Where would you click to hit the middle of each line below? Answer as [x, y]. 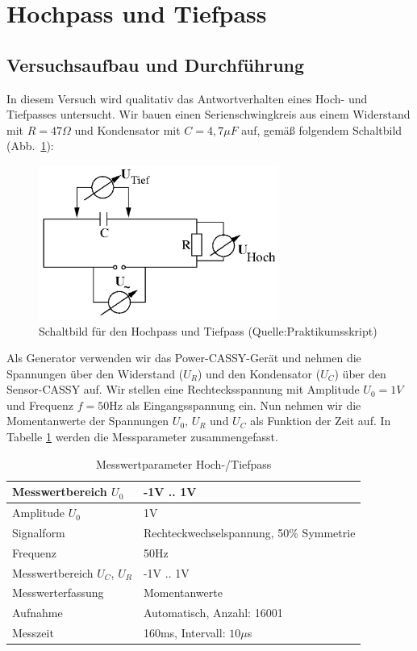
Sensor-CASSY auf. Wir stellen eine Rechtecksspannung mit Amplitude [183, 389]
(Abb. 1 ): [30, 146]
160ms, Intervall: [184, 633]
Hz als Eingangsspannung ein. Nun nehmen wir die [235, 405]
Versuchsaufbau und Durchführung [156, 64]
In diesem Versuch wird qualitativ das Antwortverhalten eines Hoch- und [187, 98]
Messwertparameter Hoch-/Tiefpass [183, 463]
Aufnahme [38, 613]
